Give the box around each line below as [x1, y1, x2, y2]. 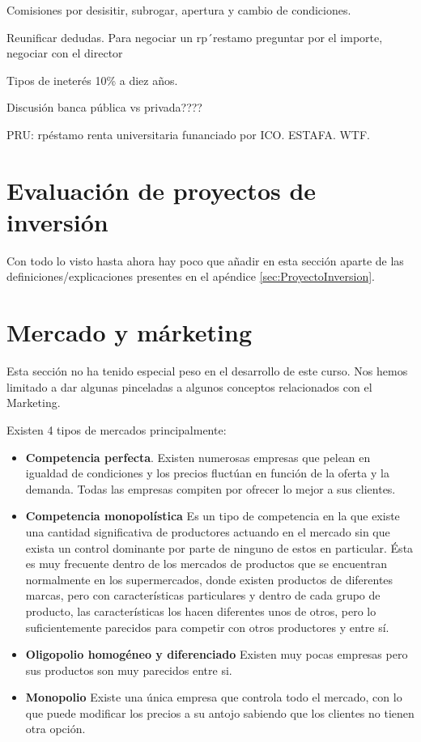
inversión [6, 205, 108, 238]
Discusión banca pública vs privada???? [6, 99, 202, 116]
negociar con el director [6, 45, 123, 61]
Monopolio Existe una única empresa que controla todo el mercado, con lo [25, 689, 402, 706]
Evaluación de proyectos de [6, 173, 317, 206]
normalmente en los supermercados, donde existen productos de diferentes [25, 570, 393, 587]
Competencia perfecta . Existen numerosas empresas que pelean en [25, 448, 371, 465]
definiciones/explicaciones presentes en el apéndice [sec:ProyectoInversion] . [6, 268, 375, 285]
